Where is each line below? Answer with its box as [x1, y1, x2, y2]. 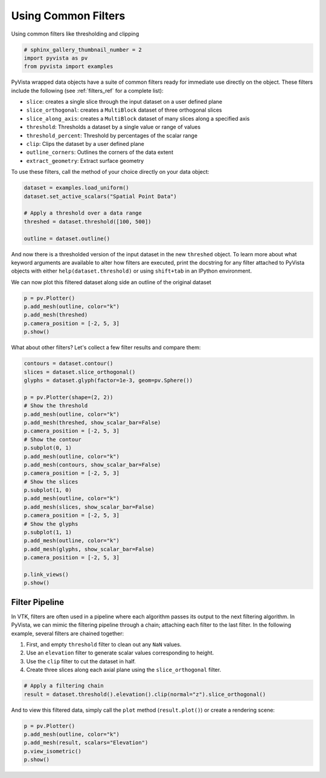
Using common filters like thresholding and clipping [11, 30, 139, 37]
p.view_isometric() [24, 748, 81, 754]
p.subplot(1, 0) [24, 487, 72, 494]
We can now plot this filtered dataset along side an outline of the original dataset [11, 278, 211, 286]
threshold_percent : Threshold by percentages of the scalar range [26, 131, 198, 139]
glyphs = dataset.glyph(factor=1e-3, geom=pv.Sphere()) [24, 377, 193, 384]
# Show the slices [24, 478, 78, 485]
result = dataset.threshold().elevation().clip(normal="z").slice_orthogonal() [24, 691, 266, 698]
